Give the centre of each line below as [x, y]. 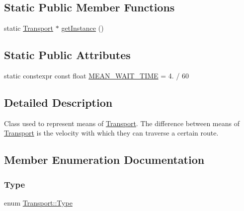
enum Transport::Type [38, 202]
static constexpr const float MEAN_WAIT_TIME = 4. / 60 [97, 75]
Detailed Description [58, 102]
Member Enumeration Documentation [104, 160]
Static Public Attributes [67, 55]
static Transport [29, 28]
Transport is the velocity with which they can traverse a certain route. [111, 133]
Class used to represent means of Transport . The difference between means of [122, 123]
